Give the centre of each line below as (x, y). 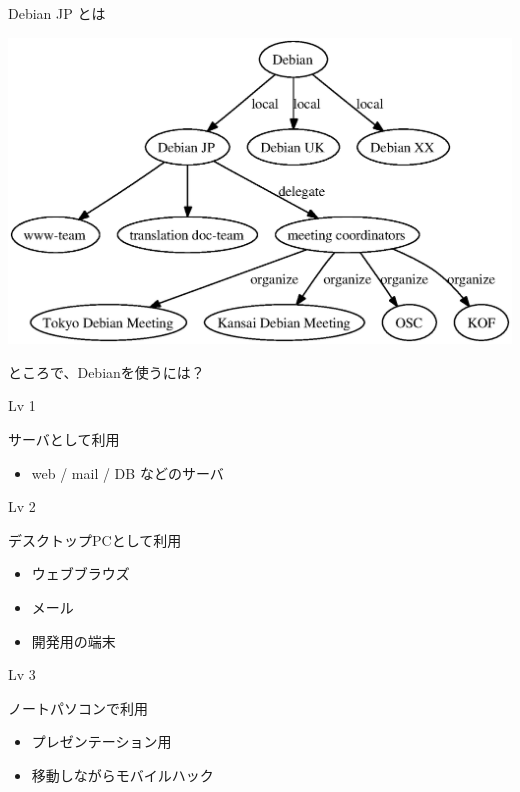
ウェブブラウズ (80, 573)
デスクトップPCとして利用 (95, 539)
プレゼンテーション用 (101, 741)
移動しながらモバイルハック (122, 774)
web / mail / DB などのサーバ (127, 472)
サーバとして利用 (64, 439)
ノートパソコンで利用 (78, 707)
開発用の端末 (73, 640)
